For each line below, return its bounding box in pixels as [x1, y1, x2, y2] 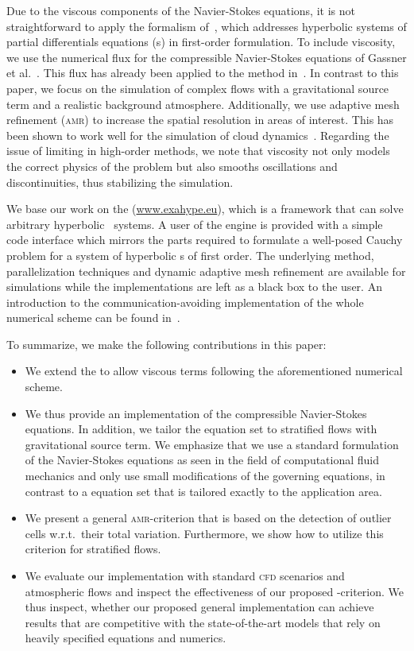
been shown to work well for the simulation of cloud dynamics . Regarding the [6, 126, 389, 143]
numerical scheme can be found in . [6, 309, 180, 326]
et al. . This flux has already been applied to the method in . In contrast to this [6, 64, 399, 81]
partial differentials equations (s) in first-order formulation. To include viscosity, [6, 33, 396, 50]
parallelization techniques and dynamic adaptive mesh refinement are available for [6, 262, 406, 279]
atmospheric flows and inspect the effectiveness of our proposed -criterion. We [25, 583, 404, 599]
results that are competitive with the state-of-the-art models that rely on [25, 614, 381, 630]
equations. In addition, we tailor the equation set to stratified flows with [25, 420, 377, 437]
